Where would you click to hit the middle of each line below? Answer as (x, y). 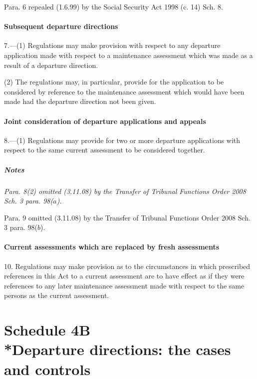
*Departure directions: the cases (118, 349)
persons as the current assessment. (57, 295)
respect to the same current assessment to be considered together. (105, 150)
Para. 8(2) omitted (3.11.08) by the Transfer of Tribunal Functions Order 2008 (125, 191)
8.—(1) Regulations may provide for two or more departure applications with (122, 140)
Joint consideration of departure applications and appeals (105, 121)
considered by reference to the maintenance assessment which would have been (124, 91)
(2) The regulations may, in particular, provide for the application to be (114, 82)
